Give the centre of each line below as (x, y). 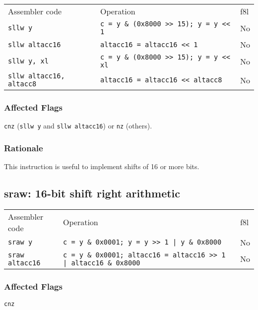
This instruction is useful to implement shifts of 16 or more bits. (102, 166)
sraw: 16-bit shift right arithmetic (92, 193)
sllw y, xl (28, 61)
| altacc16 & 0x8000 (102, 263)
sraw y (20, 242)
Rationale (24, 148)
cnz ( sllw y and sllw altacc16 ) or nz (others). (78, 126)
